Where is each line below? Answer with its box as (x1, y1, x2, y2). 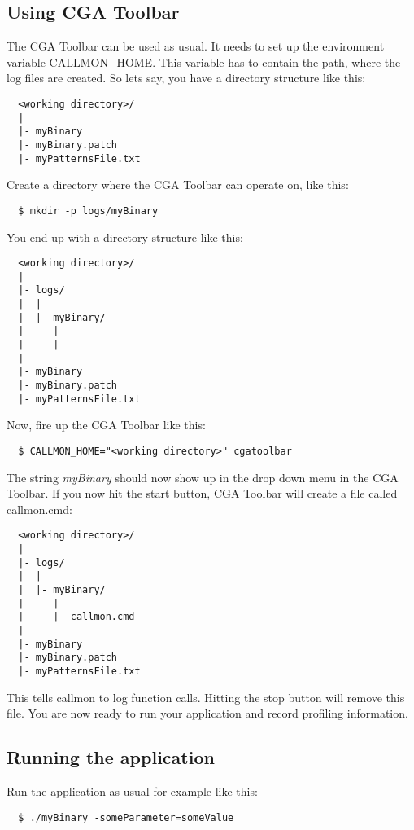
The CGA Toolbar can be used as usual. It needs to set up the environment (7, 37, 385, 55)
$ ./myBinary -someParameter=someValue (18, 811, 234, 823)
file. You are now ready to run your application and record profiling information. (7, 705, 408, 722)
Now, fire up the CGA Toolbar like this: (7, 416, 206, 433)
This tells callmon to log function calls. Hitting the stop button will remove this (7, 688, 405, 705)
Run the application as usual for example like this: (7, 782, 258, 799)
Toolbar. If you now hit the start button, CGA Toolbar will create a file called (7, 485, 398, 502)
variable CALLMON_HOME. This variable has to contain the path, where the (7, 53, 401, 70)
